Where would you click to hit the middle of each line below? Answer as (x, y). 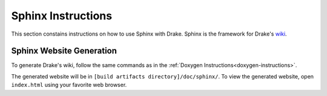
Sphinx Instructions (61, 16)
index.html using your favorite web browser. (69, 85)
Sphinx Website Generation (64, 51)
